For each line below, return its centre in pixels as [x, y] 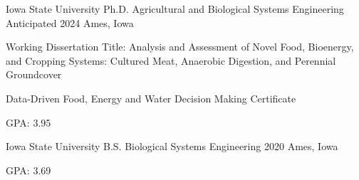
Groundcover [34, 74]
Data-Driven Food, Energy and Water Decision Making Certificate [151, 98]
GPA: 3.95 [28, 122]
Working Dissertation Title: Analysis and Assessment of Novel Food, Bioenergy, [180, 47]
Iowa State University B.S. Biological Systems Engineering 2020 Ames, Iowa [172, 146]
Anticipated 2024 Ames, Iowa [70, 22]
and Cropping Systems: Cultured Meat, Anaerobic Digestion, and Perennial [171, 60]
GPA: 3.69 [28, 170]
